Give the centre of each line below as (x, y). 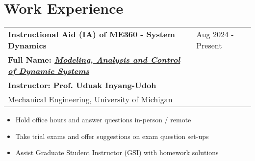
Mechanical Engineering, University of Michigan (90, 99)
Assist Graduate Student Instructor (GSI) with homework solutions (117, 152)
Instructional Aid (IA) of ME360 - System (91, 34)
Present (209, 46)
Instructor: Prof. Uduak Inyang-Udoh (82, 85)
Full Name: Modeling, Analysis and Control (94, 60)
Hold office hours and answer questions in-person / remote (103, 120)
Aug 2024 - (215, 34)
